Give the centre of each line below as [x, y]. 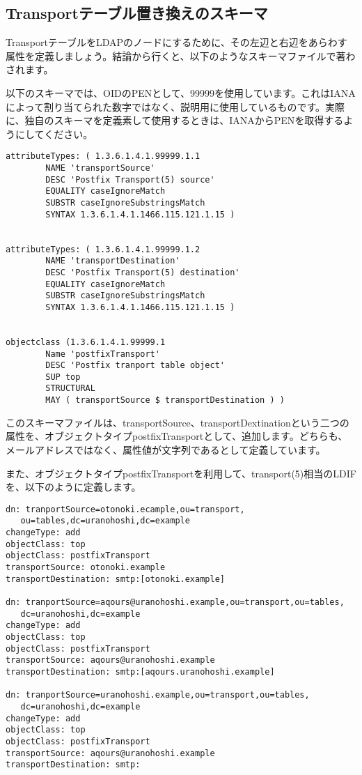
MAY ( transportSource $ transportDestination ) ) [165, 400]
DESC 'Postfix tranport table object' [135, 366]
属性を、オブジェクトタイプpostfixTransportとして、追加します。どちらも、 [177, 436]
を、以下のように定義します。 [73, 487]
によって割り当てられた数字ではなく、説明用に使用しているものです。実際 [175, 106]
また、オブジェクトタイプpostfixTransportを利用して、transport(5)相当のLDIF [181, 473]
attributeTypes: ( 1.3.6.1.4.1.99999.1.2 [103, 249]
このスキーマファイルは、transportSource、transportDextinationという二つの [178, 422]
